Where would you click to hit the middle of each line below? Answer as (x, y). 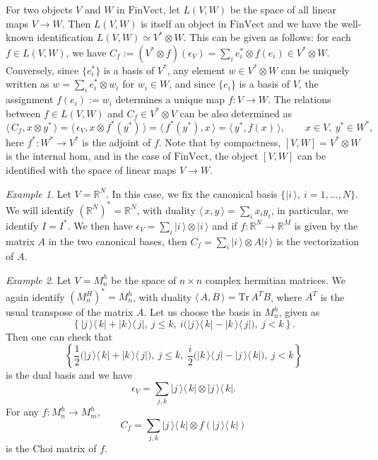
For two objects (39, 9)
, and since (192, 84)
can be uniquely (315, 70)
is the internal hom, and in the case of (88, 156)
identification (65, 37)
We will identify (40, 210)
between (23, 113)
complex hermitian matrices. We (275, 279)
